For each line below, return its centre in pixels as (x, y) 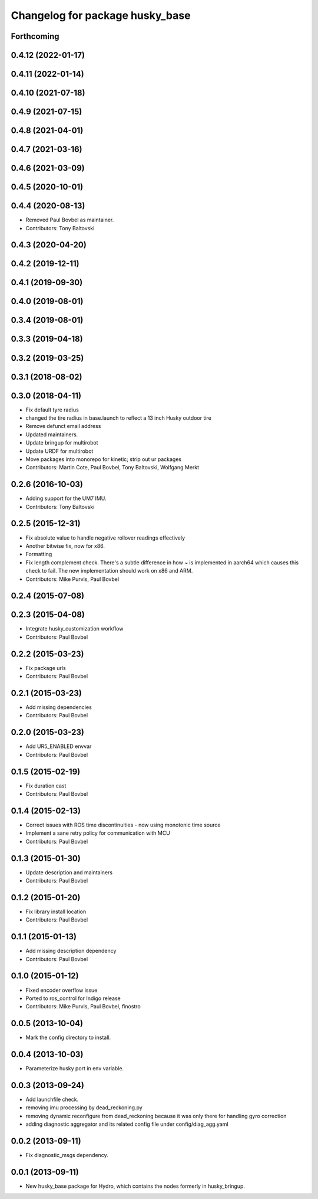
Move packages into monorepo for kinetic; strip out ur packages (104, 459)
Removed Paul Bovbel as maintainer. (70, 220)
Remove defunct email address (63, 426)
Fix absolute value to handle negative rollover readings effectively (105, 538)
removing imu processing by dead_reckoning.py (84, 1107)
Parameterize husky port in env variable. (74, 1069)
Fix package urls (46, 668)
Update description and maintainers (69, 872)
